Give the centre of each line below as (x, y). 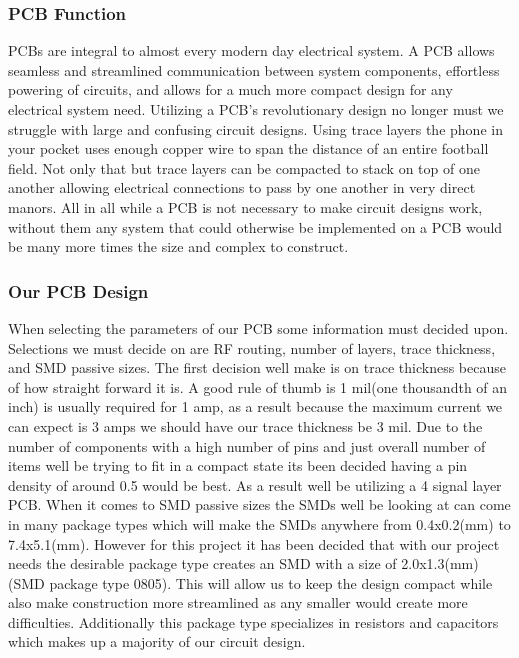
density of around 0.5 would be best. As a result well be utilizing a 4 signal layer (255, 484)
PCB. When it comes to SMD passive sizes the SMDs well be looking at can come (259, 504)
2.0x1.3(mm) (440, 563)
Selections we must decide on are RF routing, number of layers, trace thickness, (252, 347)
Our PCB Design (78, 290)
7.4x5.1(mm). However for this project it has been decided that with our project (254, 543)
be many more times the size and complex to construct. (178, 246)
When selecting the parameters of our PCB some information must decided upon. (258, 327)
